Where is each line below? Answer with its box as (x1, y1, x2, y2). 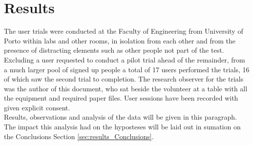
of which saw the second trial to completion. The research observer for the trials (4, 74, 244, 84)
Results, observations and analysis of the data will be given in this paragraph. (4, 112, 237, 122)
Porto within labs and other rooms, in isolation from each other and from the (4, 35, 235, 45)
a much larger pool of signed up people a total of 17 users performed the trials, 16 (4, 64, 250, 74)
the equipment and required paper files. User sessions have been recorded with (4, 93, 238, 103)
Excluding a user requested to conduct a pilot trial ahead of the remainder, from (4, 54, 245, 64)
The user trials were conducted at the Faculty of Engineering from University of (4, 26, 243, 36)
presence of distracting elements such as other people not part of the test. (4, 45, 224, 55)
